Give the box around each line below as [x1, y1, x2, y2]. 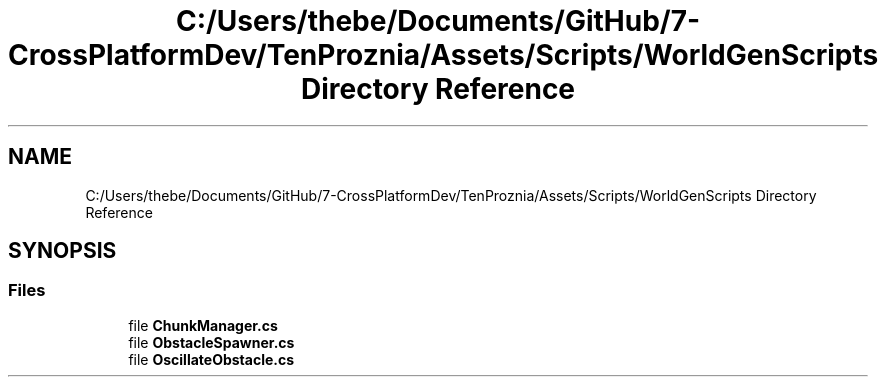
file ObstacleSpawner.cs [128, 333, 295, 351]
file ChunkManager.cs [128, 316, 278, 334]
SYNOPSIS [8, 238, 117, 264]
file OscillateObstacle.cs [128, 350, 295, 368]
